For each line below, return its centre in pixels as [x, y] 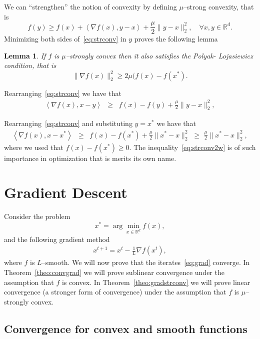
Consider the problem [37, 216]
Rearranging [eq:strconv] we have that [63, 93]
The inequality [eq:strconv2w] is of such [195, 147]
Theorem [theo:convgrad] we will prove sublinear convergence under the [114, 272]
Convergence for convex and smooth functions [126, 328]
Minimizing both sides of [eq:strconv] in [65, 39]
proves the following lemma [176, 39]
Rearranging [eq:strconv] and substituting [68, 123]
